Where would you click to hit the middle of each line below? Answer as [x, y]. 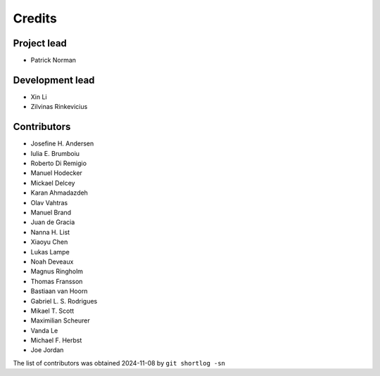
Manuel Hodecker [56, 173]
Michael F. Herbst [56, 340]
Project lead [40, 43]
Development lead [54, 80]
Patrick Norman [53, 60]
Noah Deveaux [52, 261]
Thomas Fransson [57, 281]
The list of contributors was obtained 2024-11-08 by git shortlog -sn [119, 363]
